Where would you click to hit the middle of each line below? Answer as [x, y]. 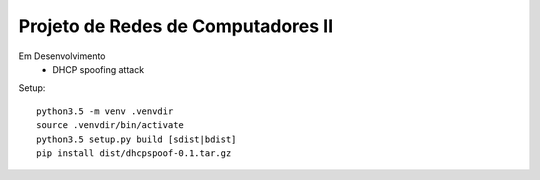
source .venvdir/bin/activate [110, 125]
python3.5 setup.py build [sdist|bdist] [136, 139]
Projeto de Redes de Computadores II [176, 26]
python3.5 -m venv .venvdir [105, 111]
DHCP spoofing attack [98, 69]
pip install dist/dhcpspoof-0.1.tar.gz [134, 153]
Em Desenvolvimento [62, 56]
